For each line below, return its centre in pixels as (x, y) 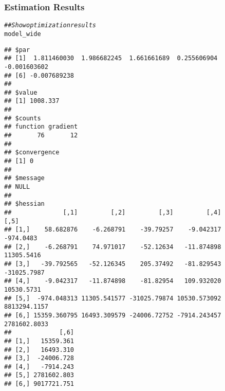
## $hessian (24, 204)
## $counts (23, 118)
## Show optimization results (50, 25)
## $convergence (32, 153)
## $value (21, 92)
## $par (17, 50)
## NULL (17, 187)
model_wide (23, 34)
